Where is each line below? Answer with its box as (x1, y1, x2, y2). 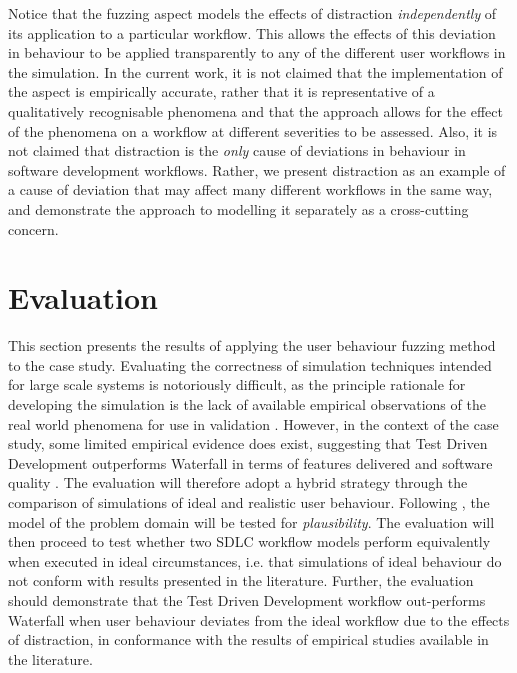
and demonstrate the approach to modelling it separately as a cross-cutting (8, 198, 469, 219)
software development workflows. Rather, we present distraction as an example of (8, 159, 506, 180)
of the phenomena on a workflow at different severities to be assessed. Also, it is (8, 120, 498, 141)
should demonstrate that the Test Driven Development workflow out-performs (8, 589, 486, 610)
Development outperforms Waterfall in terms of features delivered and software (8, 452, 493, 473)
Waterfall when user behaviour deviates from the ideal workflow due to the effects (8, 609, 510, 630)
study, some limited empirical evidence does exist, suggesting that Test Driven (8, 433, 488, 454)
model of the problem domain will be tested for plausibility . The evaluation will (8, 511, 495, 532)
